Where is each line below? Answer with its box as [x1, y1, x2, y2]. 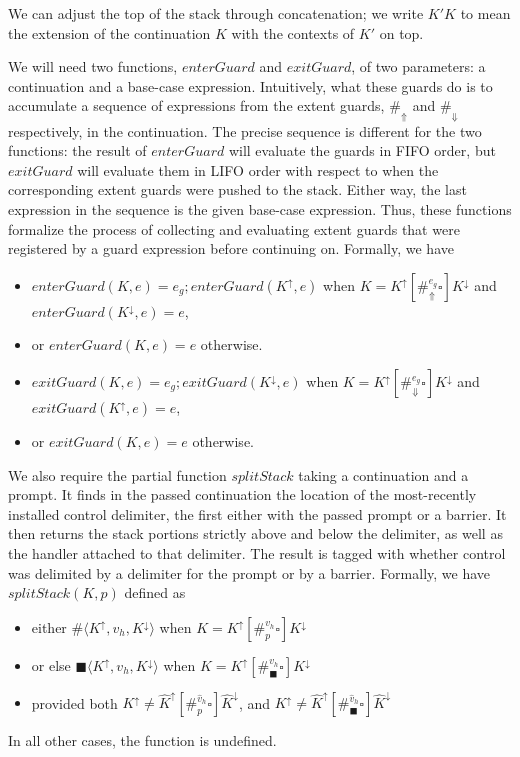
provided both [31, 692, 118, 713]
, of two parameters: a [351, 56, 486, 77]
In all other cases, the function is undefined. [8, 730, 277, 751]
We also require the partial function [8, 464, 227, 485]
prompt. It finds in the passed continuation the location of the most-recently [8, 484, 477, 505]
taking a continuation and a [298, 464, 469, 485]
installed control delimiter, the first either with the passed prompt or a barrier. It [8, 503, 507, 524]
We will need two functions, [8, 56, 178, 77]
